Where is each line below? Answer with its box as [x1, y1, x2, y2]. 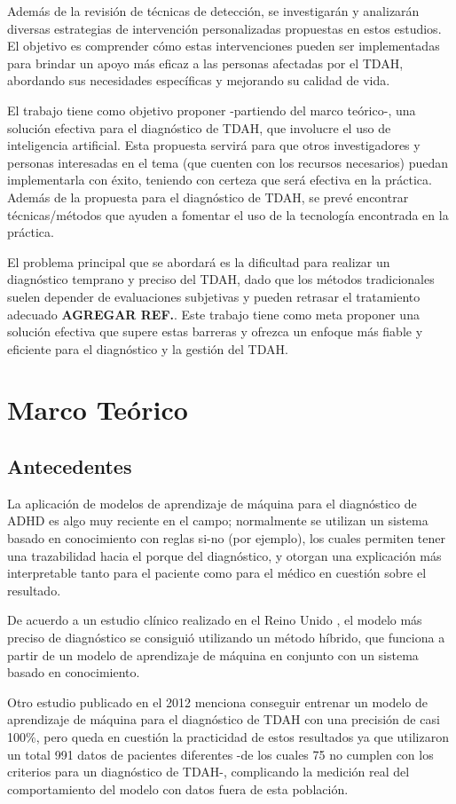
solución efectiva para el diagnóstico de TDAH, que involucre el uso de [7, 118, 391, 137]
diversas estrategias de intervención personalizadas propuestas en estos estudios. [7, 19, 442, 37]
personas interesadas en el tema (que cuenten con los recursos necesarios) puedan [7, 153, 449, 171]
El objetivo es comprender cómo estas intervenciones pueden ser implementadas [7, 36, 440, 55]
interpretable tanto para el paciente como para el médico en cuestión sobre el [7, 564, 427, 582]
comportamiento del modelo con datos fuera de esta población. [7, 779, 349, 798]
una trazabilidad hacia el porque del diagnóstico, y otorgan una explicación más [7, 546, 442, 564]
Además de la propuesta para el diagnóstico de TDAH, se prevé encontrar [7, 187, 409, 206]
